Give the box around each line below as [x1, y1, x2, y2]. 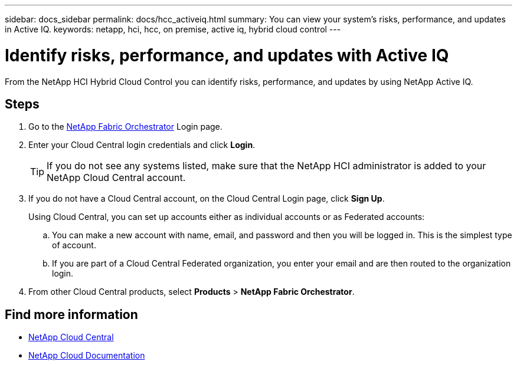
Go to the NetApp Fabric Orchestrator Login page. [28, 121, 222, 132]
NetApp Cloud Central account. [47, 172, 186, 184]
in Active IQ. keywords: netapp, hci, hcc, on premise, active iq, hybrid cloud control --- [5, 24, 341, 34]
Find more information [5, 307, 138, 322]
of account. [52, 240, 96, 251]
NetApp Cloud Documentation [28, 350, 145, 361]
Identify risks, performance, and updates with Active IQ [5, 45, 449, 65]
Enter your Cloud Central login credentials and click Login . [28, 140, 256, 150]
